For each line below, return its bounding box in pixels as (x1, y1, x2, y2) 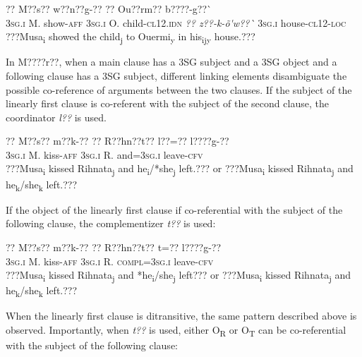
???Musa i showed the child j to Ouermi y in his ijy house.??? (6, 29, 255, 45)
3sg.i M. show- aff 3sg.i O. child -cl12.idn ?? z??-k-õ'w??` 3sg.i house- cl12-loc (6, 15, 346, 30)
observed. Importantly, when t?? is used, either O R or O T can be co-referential (6, 322, 346, 339)
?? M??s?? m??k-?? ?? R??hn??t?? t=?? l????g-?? (6, 239, 222, 254)
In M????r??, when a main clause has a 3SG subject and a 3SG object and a (6, 54, 337, 69)
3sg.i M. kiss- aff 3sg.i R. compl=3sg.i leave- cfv (6, 253, 214, 268)
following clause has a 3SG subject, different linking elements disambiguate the (6, 68, 347, 83)
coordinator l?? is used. (6, 109, 107, 124)
